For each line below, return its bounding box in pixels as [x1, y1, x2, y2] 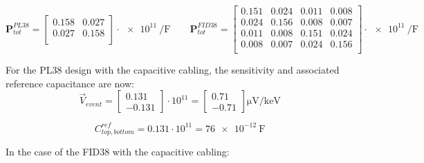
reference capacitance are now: [6, 76, 134, 90]
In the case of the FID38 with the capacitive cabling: [6, 144, 230, 159]
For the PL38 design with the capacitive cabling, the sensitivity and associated [6, 63, 340, 77]
